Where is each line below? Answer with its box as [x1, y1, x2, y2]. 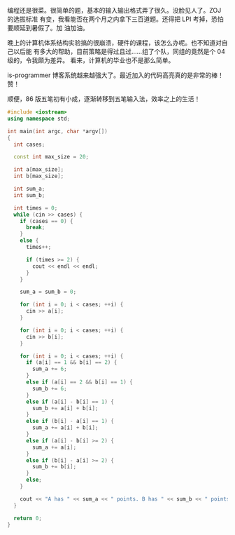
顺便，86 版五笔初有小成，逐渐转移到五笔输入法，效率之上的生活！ [7, 95, 201, 103]
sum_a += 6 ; [32, 365, 68, 373]
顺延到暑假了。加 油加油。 [13, 24, 89, 32]
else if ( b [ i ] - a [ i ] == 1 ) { [25, 418, 114, 425]
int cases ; [13, 141, 45, 148]
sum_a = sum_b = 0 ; [20, 288, 77, 296]
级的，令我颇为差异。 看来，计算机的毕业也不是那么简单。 [7, 56, 175, 65]
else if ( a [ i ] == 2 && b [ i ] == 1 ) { [25, 379, 133, 386]
